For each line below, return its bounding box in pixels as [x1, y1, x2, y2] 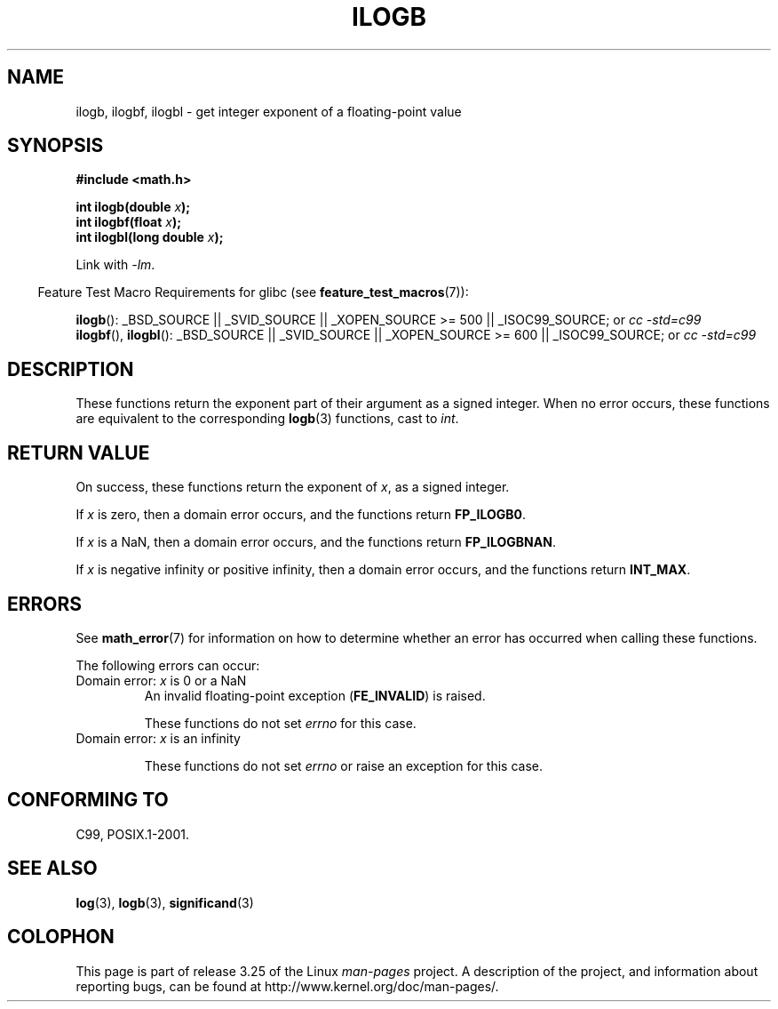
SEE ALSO [7, 857, 98, 880]
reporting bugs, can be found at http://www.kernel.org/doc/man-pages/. [75, 978, 499, 994]
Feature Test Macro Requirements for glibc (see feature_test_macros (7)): [37, 284, 469, 300]
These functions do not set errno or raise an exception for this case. [144, 757, 543, 773]
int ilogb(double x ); [75, 199, 191, 215]
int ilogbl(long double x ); [75, 229, 224, 245]
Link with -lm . [75, 257, 155, 273]
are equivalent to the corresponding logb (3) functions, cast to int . [75, 411, 459, 427]
